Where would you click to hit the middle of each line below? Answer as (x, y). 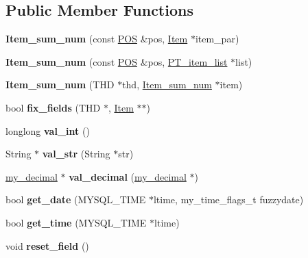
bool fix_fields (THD (53, 107)
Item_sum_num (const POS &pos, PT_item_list (117, 61)
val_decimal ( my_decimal (128, 176)
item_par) (217, 39)
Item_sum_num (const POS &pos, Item (97, 39)
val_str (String (76, 154)
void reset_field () (47, 245)
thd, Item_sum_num (167, 85)
